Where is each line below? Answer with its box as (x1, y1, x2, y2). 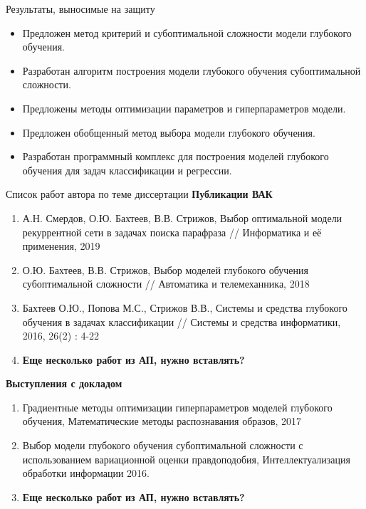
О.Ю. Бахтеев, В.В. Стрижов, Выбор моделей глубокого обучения (22, 262, 308, 277)
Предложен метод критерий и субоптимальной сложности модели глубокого (22, 25, 352, 40)
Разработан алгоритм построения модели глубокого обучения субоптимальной (22, 63, 361, 78)
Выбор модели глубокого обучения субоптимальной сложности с (22, 438, 303, 453)
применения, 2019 (22, 238, 100, 253)
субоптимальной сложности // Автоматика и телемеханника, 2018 (22, 276, 310, 291)
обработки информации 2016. (22, 466, 150, 481)
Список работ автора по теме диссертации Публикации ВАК (6, 187, 273, 201)
